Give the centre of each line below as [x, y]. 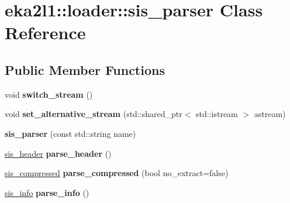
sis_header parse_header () [58, 153]
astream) [270, 114]
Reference [45, 32]
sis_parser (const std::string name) [70, 133]
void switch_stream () [49, 94]
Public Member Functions [85, 69]
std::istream [217, 114]
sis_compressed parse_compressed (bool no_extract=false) [117, 173]
